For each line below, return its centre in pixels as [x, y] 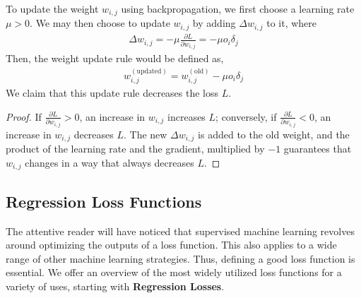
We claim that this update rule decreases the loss [112, 93]
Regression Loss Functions [104, 201]
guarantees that [318, 149]
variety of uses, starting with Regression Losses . [115, 286]
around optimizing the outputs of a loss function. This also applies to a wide [171, 245]
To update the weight [52, 8]
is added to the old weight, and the [274, 134]
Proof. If [24, 116]
